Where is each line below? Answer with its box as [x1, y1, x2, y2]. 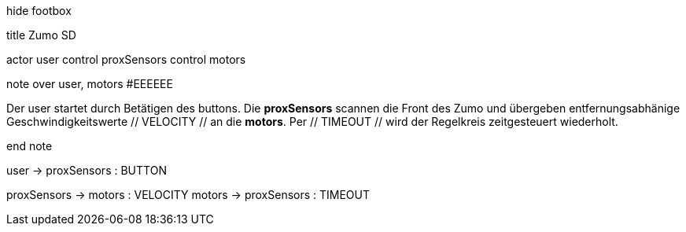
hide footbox [6, 4, 72, 17]
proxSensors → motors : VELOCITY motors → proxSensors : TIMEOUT [6, 188, 371, 201]
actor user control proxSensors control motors [6, 53, 246, 66]
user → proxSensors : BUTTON [6, 164, 167, 177]
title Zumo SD [6, 28, 76, 42]
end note [6, 139, 53, 153]
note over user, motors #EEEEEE [6, 77, 173, 90]
